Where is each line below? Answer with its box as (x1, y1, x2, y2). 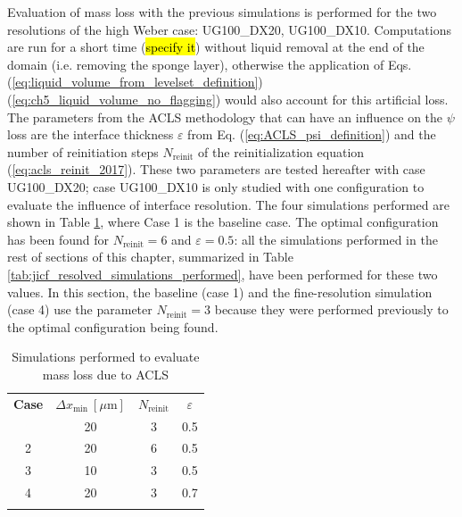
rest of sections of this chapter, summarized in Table (7, 247, 293, 266)
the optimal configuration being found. (7, 317, 219, 336)
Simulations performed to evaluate (12, 347, 200, 366)
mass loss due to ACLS (42, 364, 169, 383)
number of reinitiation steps (7, 142, 159, 161)
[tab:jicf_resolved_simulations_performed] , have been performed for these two (7, 264, 438, 283)
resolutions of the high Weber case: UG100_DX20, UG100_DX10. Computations (7, 20, 451, 38)
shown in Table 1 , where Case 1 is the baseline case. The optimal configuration (7, 213, 439, 231)
